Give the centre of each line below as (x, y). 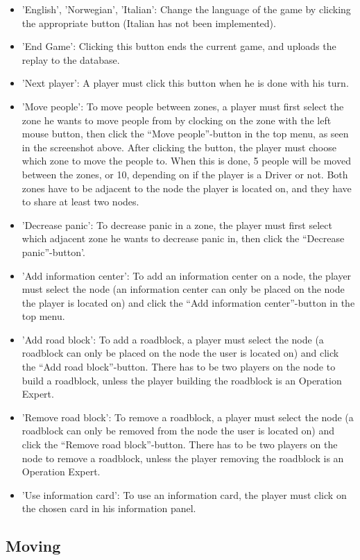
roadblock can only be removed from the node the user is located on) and (178, 431)
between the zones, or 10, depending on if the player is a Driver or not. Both (185, 174)
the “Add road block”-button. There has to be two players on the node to (179, 367)
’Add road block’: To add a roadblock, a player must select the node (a (173, 339)
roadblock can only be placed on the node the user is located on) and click (180, 353)
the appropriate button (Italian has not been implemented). (149, 23)
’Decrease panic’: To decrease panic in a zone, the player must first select (177, 224)
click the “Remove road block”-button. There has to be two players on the (180, 444)
